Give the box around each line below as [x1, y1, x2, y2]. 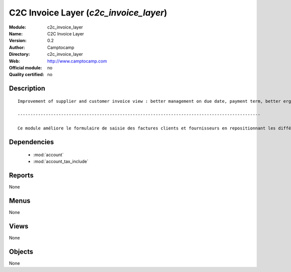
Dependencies [9, 138, 54, 146]
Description [9, 84, 46, 93]
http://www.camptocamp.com [47, 58, 107, 64]
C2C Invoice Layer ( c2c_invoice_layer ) [9, 7, 167, 18]
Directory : [9, 51, 30, 57]
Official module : [9, 64, 42, 70]
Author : [9, 44, 25, 50]
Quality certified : [9, 72, 45, 78]
